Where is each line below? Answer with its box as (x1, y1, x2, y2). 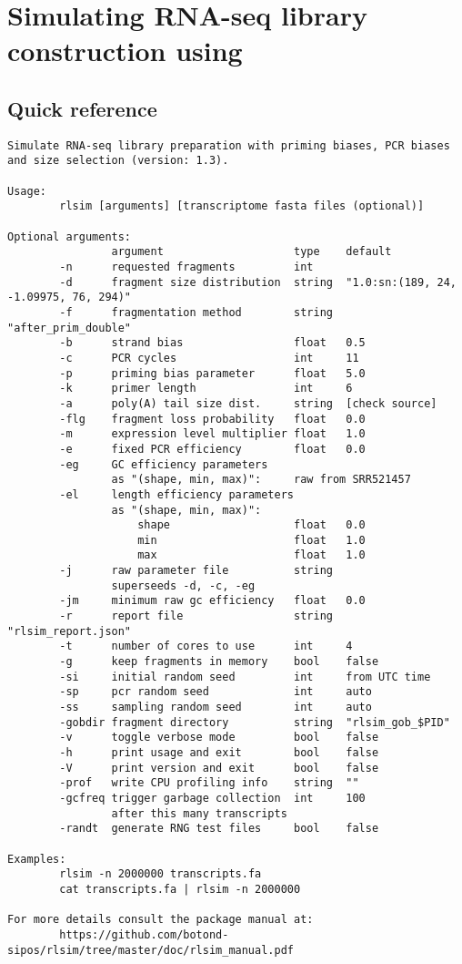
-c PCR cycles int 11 (59, 351, 359, 364)
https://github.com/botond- (59, 928, 229, 941)
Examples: (7, 852, 66, 866)
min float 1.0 (137, 533, 366, 547)
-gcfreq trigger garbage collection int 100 (59, 791, 366, 805)
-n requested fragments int (59, 261, 314, 274)
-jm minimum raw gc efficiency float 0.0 (59, 594, 366, 608)
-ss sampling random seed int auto (59, 701, 372, 714)
